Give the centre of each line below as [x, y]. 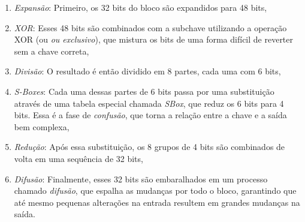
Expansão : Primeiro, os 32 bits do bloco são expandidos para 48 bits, [141, 7]
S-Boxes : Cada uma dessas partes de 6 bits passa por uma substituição [144, 91]
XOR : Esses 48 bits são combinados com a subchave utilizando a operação [150, 27]
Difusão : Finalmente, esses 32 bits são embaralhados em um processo [141, 178]
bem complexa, [42, 126]
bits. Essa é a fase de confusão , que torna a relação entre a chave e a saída [150, 115]
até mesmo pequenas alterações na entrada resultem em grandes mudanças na [157, 202]
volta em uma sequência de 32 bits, [78, 158]
